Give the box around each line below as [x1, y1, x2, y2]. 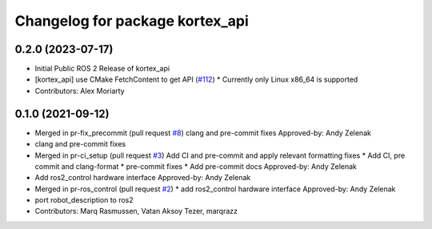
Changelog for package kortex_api [14, 12, 250, 30]
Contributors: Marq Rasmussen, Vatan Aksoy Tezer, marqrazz [34, 207, 238, 216]
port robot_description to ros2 [34, 195, 134, 205]
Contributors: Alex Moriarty [34, 86, 125, 95]
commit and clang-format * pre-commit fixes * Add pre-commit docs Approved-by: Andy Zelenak [34, 161, 358, 171]
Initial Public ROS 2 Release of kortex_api [34, 64, 170, 74]
